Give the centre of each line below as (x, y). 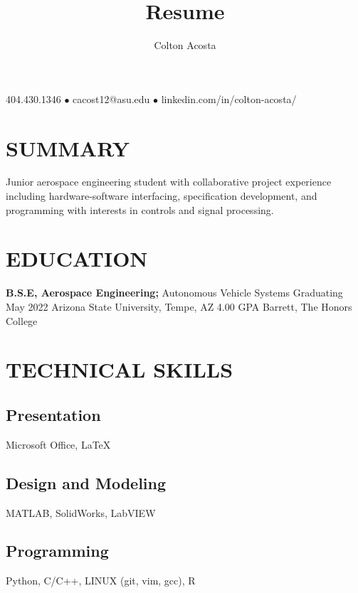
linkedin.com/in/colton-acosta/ (229, 98)
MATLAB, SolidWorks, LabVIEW (81, 512)
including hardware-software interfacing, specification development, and (162, 196)
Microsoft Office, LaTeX (58, 444)
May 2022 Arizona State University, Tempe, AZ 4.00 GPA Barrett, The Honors (179, 306)
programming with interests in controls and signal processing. (140, 209)
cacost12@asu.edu (111, 98)
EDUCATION (77, 258)
